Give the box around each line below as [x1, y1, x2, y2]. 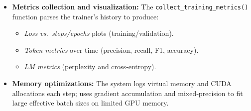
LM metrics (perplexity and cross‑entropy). [24, 61, 156, 72]
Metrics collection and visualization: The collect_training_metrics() [12, 1, 249, 11]
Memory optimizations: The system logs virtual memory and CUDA [12, 78, 232, 89]
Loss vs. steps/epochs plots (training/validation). [24, 28, 174, 38]
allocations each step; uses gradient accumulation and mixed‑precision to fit [12, 88, 243, 98]
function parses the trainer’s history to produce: [12, 11, 159, 21]
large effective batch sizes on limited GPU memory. [12, 98, 169, 108]
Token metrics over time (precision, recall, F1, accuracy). [24, 44, 199, 55]
